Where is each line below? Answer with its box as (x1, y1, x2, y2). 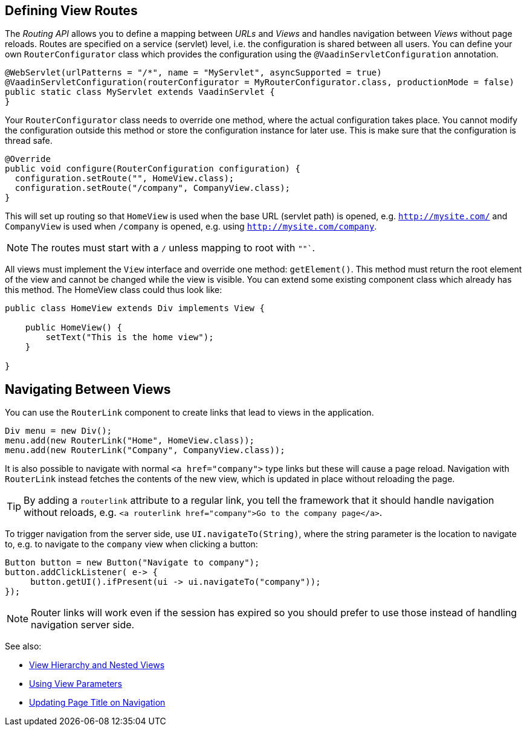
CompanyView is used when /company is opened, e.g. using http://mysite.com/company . (5, 221, 377, 232)
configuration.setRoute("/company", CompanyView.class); (15, 183, 291, 193)
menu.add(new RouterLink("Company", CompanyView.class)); (5, 445, 285, 456)
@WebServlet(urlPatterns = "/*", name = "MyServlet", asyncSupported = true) (5, 68, 382, 78)
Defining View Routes (5, 3, 138, 18)
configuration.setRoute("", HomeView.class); (15, 173, 234, 184)
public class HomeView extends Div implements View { (5, 303, 265, 314)
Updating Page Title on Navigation (29, 697, 166, 708)
